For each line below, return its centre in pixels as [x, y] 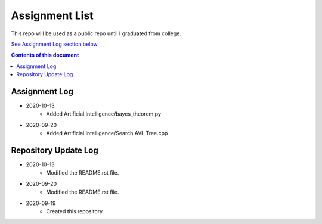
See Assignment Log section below [54, 44]
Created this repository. [75, 211]
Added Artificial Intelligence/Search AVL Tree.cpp [107, 133]
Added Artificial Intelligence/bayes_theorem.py [103, 114]
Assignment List [52, 15]
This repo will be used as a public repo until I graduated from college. [96, 33]
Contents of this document [45, 55]
